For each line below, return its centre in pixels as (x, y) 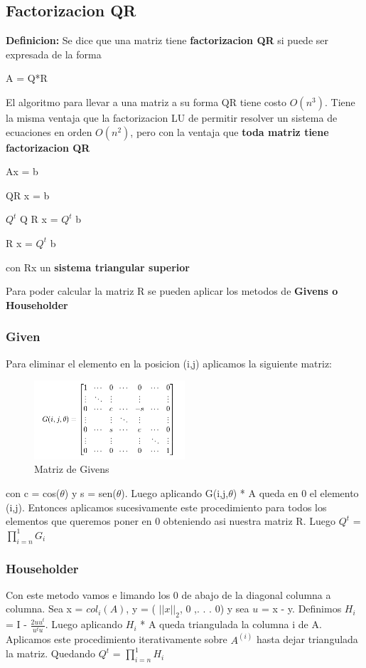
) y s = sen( (90, 493)
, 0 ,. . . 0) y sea (214, 609)
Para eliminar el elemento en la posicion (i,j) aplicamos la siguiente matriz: (169, 363)
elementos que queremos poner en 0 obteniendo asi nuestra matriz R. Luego (171, 521)
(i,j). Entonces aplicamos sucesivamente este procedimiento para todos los (166, 507)
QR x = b (28, 195)
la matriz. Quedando (51, 653)
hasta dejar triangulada (307, 639)
